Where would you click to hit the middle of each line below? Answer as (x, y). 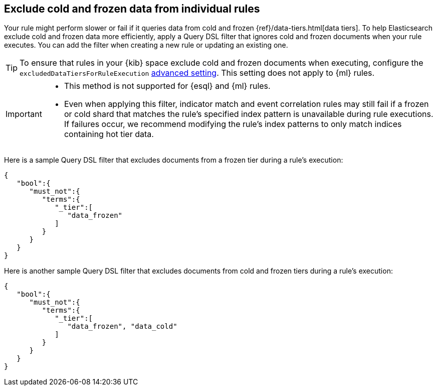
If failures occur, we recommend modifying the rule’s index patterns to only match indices (233, 124)
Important (24, 114)
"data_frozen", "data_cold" (122, 327)
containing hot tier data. (109, 134)
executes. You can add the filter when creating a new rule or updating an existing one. (146, 45)
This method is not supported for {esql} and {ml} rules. (167, 86)
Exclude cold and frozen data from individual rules (132, 9)
